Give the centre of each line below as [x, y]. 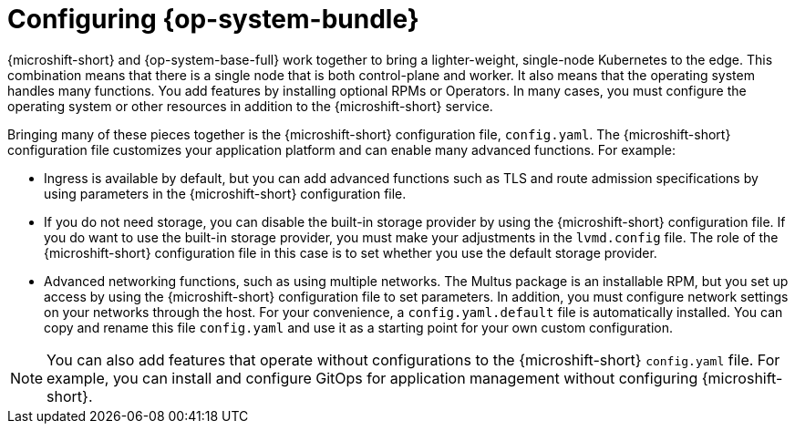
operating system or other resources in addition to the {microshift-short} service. [250, 106]
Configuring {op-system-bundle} [213, 19]
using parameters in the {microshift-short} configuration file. [225, 193]
